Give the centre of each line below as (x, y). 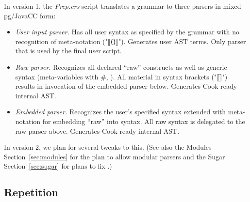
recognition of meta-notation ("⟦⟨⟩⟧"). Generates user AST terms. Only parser (131, 41)
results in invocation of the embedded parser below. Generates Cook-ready (126, 86)
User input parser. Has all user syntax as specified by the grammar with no (127, 32)
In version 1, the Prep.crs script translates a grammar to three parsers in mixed (123, 6)
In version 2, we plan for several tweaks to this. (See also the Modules (108, 147)
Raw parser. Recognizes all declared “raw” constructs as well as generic (121, 67)
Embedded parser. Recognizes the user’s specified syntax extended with (121, 112)
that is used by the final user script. (68, 51)
